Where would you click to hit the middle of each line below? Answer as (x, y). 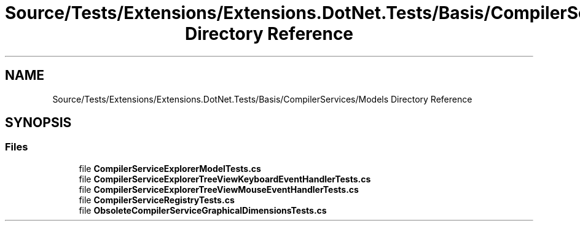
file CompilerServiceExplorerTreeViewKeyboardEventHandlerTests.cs (225, 179)
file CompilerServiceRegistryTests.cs (157, 200)
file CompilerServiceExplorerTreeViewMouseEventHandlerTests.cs (219, 189)
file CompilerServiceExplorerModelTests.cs (170, 168)
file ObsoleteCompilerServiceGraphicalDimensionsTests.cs (203, 210)
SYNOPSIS (38, 123)
